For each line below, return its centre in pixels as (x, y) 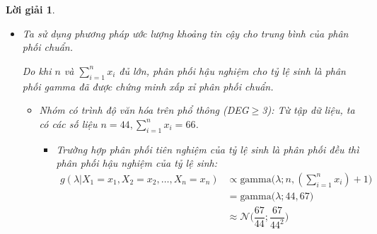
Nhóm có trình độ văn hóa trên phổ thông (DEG (144, 110)
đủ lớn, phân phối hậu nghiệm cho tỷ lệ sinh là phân (232, 70)
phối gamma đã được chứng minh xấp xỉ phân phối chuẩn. (148, 86)
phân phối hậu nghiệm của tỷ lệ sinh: (137, 163)
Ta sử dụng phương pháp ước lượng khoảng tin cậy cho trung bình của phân (185, 33)
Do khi (37, 70)
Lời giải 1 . (30, 9)
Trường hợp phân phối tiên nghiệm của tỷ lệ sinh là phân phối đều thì (208, 149)
